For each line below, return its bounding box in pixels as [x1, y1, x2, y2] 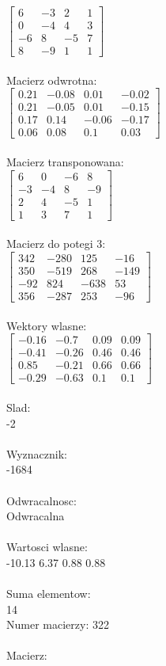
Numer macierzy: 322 [6, 616, 109, 633]
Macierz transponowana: [6, 154, 124, 170]
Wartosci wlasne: [6, 539, 88, 555]
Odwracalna [6, 508, 65, 524]
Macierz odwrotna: [6, 71, 97, 88]
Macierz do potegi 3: [6, 235, 106, 252]
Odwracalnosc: [6, 492, 77, 508]
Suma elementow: [6, 585, 91, 602]
